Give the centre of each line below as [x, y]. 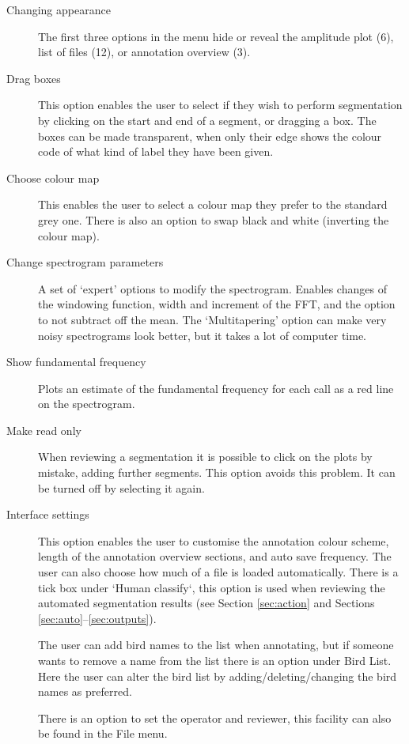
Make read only [44, 430]
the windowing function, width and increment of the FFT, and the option [217, 304]
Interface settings [48, 514]
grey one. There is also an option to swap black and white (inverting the [214, 219]
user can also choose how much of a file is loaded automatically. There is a [218, 572]
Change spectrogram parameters [85, 262]
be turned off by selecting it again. [121, 487]
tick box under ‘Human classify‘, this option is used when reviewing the [212, 587]
